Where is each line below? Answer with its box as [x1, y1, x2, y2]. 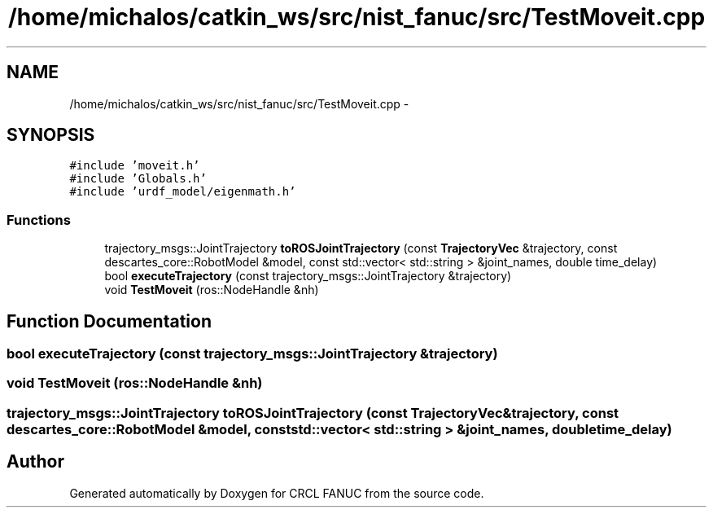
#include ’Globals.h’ [69, 172, 207, 186]
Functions [7, 211, 71, 228]
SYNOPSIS [7, 125, 95, 146]
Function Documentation [7, 310, 212, 332]
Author [7, 451, 64, 472]
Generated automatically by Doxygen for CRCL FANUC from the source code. [69, 485, 484, 500]
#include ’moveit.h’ [69, 159, 200, 173]
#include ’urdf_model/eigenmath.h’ [69, 185, 296, 199]
